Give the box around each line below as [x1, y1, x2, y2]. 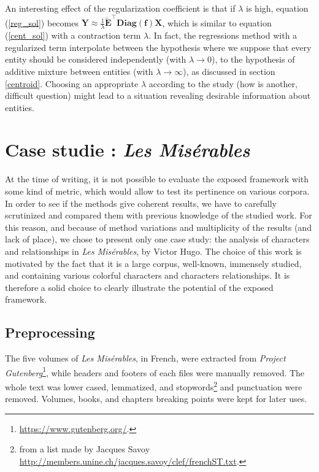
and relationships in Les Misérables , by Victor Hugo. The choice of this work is [5, 244, 302, 257]
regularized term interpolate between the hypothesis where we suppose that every [5, 41, 312, 53]
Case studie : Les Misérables [5, 137, 250, 163]
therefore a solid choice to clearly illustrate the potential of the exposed [5, 280, 274, 293]
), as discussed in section [183, 64, 275, 77]
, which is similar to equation [162, 16, 272, 29]
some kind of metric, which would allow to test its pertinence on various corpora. [5, 185, 310, 198]
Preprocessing [5, 323, 95, 342]
